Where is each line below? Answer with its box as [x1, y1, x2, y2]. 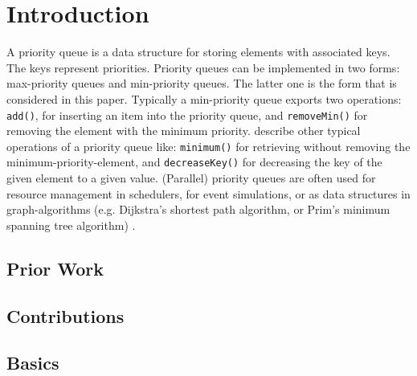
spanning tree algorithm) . [6, 216, 136, 233]
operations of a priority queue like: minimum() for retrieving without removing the [6, 137, 411, 154]
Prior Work [6, 255, 104, 280]
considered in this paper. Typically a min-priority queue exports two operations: [6, 90, 402, 107]
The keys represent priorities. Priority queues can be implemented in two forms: [6, 59, 400, 76]
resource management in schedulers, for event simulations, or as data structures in [6, 185, 411, 202]
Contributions [6, 303, 125, 328]
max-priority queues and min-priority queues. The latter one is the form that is [6, 75, 397, 92]
